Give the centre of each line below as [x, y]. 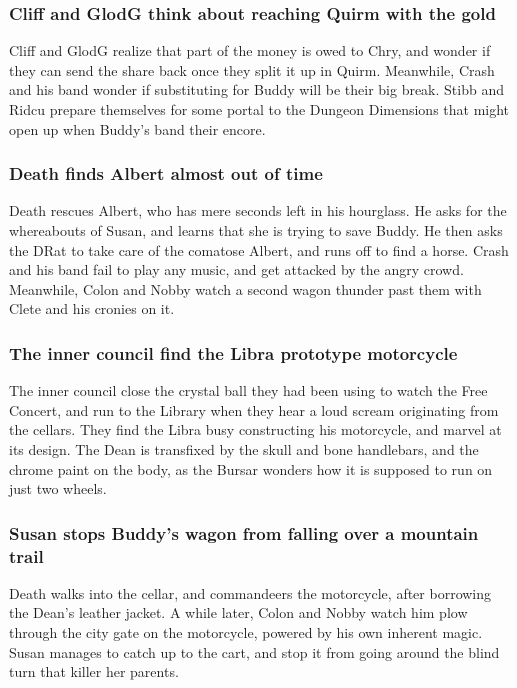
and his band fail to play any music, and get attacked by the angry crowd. [236, 269]
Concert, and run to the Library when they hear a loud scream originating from [254, 409]
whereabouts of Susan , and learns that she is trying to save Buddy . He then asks [256, 230]
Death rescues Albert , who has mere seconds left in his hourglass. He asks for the [258, 210]
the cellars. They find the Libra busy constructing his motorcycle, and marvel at [255, 429]
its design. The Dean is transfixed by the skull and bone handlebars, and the [244, 448]
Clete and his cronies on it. [92, 308]
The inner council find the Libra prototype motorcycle [233, 352]
